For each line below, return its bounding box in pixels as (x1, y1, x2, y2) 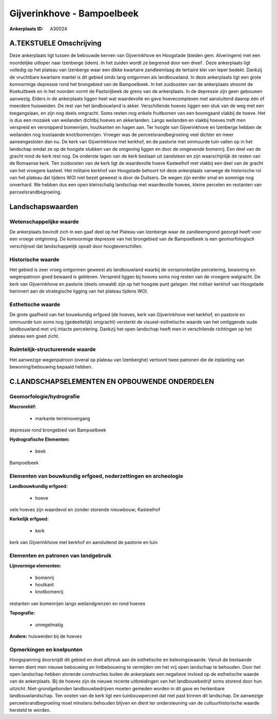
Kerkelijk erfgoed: (9, 516, 49, 522)
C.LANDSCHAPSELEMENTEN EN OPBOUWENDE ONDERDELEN (9, 377, 214, 386)
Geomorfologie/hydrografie (9, 393, 80, 400)
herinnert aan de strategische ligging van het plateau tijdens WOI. (9, 288, 148, 295)
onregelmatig (35, 621, 64, 628)
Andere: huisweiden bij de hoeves (9, 633, 82, 639)
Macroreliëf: (9, 403, 37, 410)
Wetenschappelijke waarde (9, 218, 79, 225)
